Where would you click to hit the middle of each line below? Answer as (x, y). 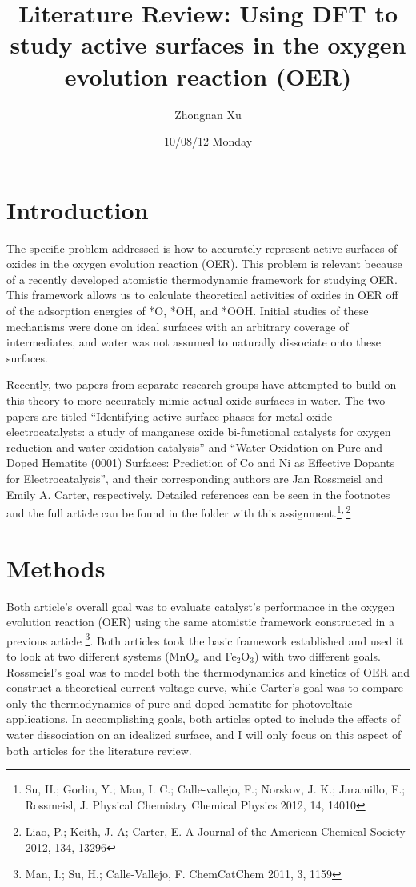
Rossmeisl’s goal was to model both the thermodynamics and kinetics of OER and (208, 671)
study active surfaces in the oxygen (208, 44)
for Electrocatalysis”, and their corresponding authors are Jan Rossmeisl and (195, 478)
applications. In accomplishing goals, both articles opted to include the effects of (203, 719)
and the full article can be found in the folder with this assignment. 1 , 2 (179, 511)
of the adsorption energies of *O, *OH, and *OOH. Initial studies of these (188, 310)
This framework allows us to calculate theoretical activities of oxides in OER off (202, 295)
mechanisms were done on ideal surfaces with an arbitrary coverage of (178, 326)
